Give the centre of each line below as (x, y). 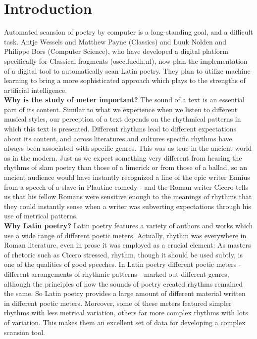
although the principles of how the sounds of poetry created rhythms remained (123, 283)
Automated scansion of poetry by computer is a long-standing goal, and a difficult (128, 32)
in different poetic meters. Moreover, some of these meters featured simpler (118, 303)
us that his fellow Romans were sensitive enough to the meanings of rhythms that (128, 196)
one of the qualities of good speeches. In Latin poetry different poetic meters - (123, 264)
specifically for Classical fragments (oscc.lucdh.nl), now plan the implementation (126, 61)
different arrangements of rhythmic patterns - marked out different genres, (117, 274)
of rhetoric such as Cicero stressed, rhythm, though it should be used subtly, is (123, 254)
